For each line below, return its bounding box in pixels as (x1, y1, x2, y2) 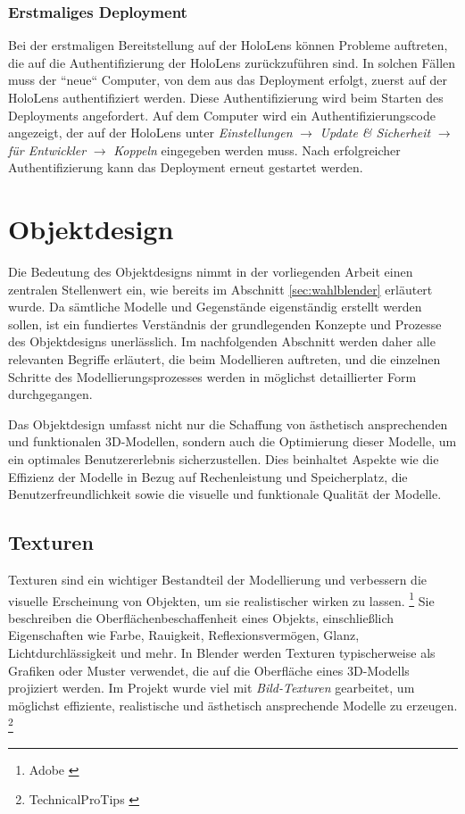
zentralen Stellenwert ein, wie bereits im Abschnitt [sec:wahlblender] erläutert (8, 279, 433, 298)
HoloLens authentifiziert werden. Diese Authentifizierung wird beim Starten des (8, 88, 444, 106)
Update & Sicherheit (320, 123, 431, 142)
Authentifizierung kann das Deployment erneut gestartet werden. (8, 158, 363, 177)
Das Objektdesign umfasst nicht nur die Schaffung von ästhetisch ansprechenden (8, 414, 448, 433)
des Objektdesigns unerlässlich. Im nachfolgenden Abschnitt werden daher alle (8, 332, 436, 351)
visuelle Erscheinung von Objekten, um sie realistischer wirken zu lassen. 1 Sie (8, 588, 435, 610)
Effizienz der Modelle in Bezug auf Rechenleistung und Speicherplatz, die (8, 467, 408, 486)
